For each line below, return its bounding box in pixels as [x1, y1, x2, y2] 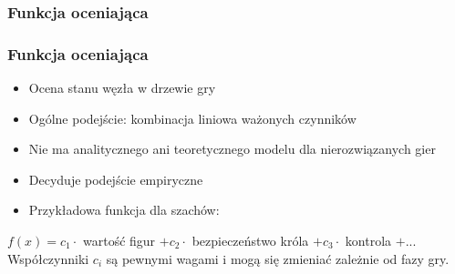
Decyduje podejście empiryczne [28, 169, 203, 188]
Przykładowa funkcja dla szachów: [28, 200, 220, 219]
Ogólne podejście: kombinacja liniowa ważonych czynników [28, 108, 357, 127]
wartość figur [82, 231, 156, 250]
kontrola [345, 231, 392, 250]
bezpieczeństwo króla [191, 231, 309, 250]
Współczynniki [7, 249, 89, 268]
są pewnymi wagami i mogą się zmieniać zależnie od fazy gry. [106, 249, 450, 268]
